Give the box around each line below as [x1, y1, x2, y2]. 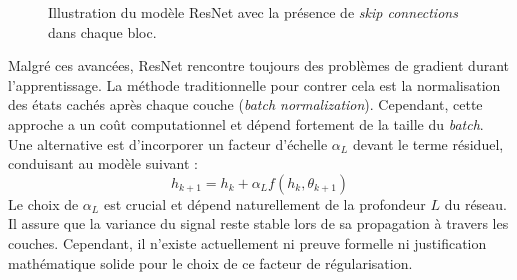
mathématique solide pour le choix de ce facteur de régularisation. [8, 252, 413, 273]
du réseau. [444, 193, 508, 214]
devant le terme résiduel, [352, 133, 504, 154]
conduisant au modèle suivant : [8, 153, 198, 174]
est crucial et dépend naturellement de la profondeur [103, 193, 426, 214]
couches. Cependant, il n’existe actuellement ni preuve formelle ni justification [8, 232, 487, 253]
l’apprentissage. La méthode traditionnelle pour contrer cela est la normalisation [8, 74, 501, 95]
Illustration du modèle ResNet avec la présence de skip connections [48, 2, 458, 22]
